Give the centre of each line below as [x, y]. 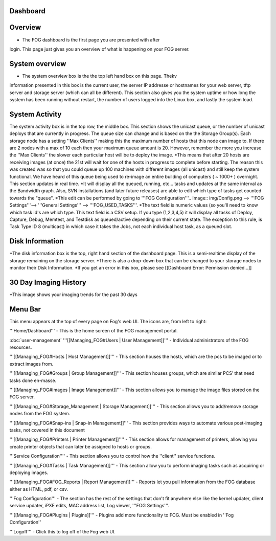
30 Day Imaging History [48, 282]
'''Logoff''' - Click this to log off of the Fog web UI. [63, 531]
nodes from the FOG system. [40, 414]
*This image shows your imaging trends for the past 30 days [73, 295]
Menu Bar [25, 309]
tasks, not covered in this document [47, 430]
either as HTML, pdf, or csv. [39, 489]
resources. [21, 347]
